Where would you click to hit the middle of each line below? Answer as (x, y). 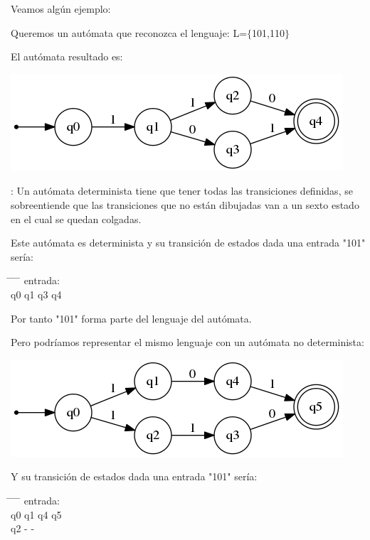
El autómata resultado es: (67, 56)
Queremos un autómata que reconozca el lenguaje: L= (129, 32)
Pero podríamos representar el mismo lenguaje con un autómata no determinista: (187, 342)
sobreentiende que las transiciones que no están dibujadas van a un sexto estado (185, 204)
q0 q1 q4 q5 (36, 514)
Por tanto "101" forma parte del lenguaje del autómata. (131, 318)
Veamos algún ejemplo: (61, 9)
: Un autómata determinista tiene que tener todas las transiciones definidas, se (182, 191)
